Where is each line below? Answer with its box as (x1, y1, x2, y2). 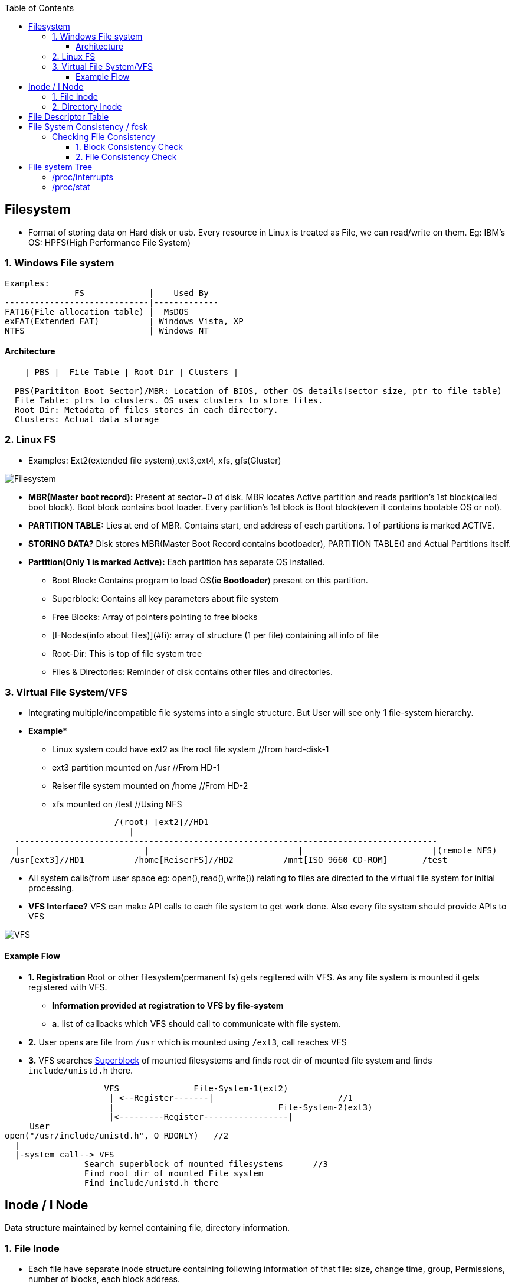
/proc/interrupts (52, 172, 113, 182)
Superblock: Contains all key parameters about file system (52, 593, 279, 604)
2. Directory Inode (52, 102, 122, 112)
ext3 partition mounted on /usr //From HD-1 (52, 762, 220, 773)
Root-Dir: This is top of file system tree (52, 648, 202, 658)
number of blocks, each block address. (28, 1274, 181, 1284)
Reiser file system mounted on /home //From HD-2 (52, 781, 248, 791)
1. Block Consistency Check (76, 142, 183, 152)
